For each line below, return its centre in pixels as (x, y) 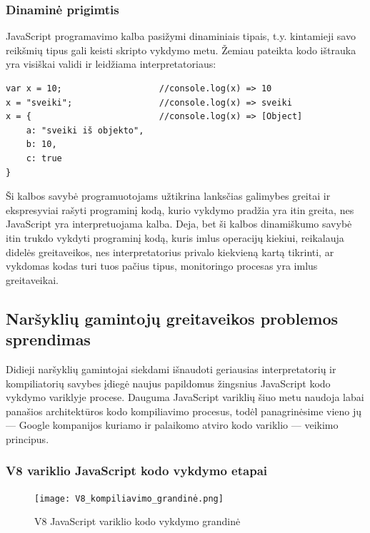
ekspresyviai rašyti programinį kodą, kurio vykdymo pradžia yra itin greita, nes (180, 209)
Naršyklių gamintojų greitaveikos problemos (172, 318)
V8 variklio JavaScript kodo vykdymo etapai (136, 471)
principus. (27, 438)
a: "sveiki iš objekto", (85, 130)
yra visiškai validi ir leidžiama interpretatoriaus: (111, 64)
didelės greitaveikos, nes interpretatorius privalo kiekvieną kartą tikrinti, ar (170, 252)
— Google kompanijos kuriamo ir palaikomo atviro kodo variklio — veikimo (172, 425)
